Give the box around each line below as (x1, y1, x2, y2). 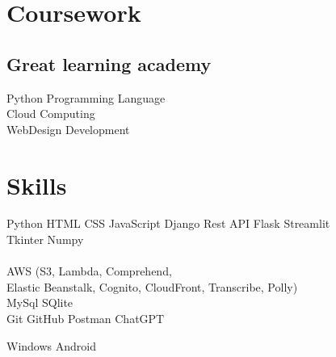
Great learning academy (6, 51, 212, 76)
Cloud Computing (6, 105, 95, 122)
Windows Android (6, 337, 96, 354)
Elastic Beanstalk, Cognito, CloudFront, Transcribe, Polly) (6, 278, 298, 295)
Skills (6, 168, 67, 201)
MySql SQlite (6, 294, 73, 311)
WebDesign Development (6, 120, 130, 137)
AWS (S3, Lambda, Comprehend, (6, 262, 172, 279)
